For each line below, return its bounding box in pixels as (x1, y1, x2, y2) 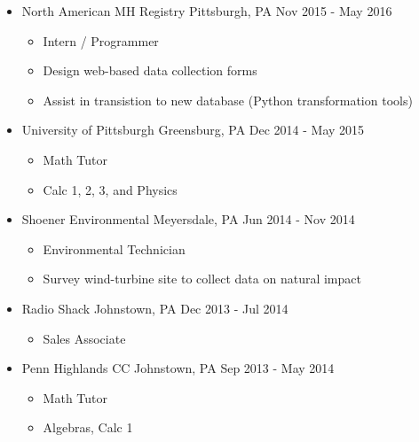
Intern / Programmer (43, 31, 159, 50)
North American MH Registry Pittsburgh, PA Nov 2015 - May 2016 (21, 2, 392, 19)
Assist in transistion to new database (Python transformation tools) (43, 90, 413, 109)
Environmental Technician (43, 239, 186, 258)
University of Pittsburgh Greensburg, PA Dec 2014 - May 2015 (21, 120, 365, 139)
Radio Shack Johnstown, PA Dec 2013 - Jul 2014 (21, 299, 289, 317)
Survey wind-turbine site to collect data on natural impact (43, 269, 361, 288)
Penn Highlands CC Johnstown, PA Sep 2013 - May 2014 (21, 359, 335, 377)
